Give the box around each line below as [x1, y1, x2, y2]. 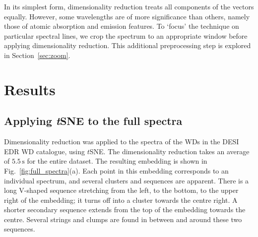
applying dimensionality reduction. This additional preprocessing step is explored [4, 40, 251, 51]
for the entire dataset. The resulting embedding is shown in [27, 156, 207, 166]
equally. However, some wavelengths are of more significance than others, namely [4, 11, 250, 21]
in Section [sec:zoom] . [4, 50, 70, 60]
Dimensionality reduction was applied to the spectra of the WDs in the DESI [4, 136, 239, 147]
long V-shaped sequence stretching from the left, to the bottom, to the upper [4, 185, 239, 195]
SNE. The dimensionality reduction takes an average [89, 146, 250, 156]
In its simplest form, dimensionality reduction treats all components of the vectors [4, 1, 254, 11]
